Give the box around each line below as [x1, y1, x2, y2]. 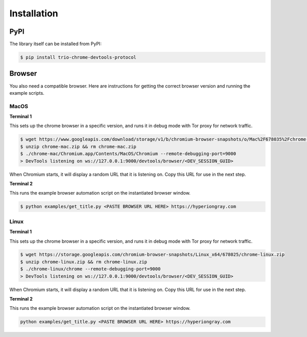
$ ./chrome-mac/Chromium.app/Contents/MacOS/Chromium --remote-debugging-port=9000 [20, 151, 236, 157]
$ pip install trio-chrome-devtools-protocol [20, 54, 137, 60]
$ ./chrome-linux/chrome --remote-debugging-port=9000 [20, 266, 161, 272]
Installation [9, 8, 58, 19]
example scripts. [9, 90, 45, 96]
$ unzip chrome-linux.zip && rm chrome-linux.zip [20, 259, 147, 265]
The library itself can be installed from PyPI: [9, 41, 102, 47]
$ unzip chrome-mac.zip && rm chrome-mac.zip [20, 143, 137, 150]
